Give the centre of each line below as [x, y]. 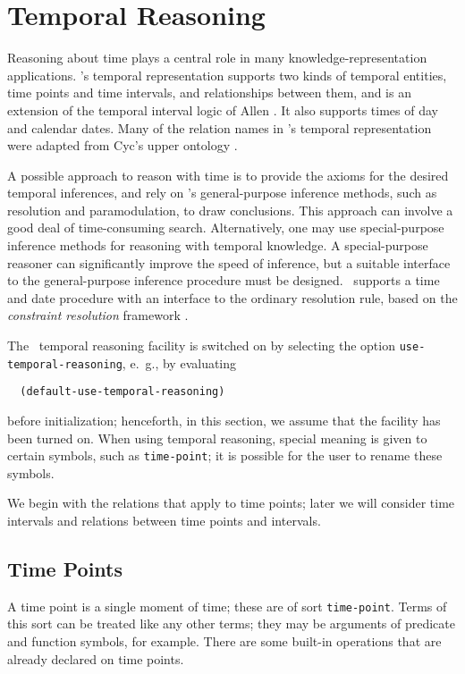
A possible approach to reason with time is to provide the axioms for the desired [228, 175]
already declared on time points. [96, 658]
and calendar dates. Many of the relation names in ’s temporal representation [220, 127]
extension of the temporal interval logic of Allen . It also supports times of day [223, 110]
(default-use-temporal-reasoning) [123, 392]
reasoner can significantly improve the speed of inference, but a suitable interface [229, 262]
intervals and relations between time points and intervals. [164, 521]
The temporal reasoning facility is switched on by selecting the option [201, 345]
